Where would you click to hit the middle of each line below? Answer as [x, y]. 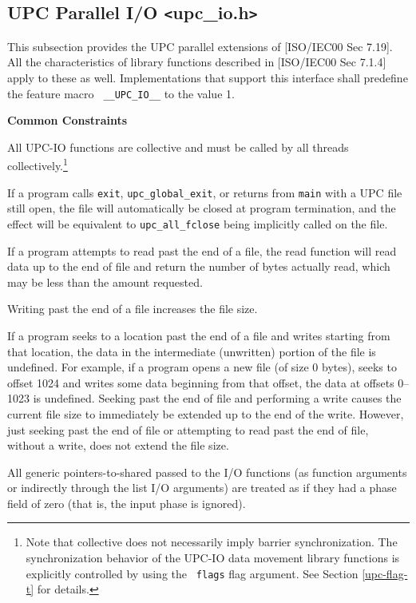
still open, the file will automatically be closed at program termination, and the [202, 208]
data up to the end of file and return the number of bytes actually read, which [199, 266]
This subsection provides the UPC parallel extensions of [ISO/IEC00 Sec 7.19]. [200, 46]
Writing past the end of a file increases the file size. [133, 309]
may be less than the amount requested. [105, 282]
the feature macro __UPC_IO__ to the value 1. [121, 93]
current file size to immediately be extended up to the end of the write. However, [206, 413]
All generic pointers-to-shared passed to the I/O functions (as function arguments [207, 472]
